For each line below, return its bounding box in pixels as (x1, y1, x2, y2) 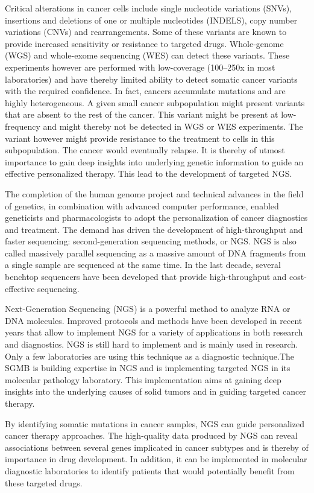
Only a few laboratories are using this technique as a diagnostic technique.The (5, 349, 295, 362)
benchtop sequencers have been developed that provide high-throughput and (5, 270, 287, 283)
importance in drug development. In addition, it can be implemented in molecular (5, 453, 307, 465)
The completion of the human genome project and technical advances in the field (5, 187, 304, 200)
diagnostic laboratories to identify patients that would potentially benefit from (5, 464, 295, 477)
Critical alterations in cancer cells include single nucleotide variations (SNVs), (5, 2, 292, 14)
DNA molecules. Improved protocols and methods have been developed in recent (5, 314, 303, 326)
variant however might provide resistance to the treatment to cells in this (5, 132, 275, 144)
